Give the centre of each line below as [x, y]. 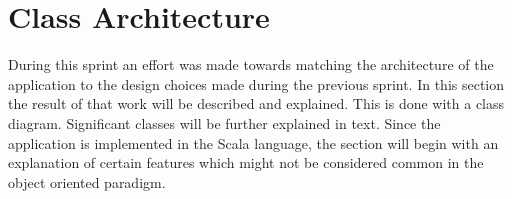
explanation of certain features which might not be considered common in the [246, 162]
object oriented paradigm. [87, 181]
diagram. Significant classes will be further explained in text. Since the [224, 122]
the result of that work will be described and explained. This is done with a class [256, 103]
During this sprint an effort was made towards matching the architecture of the [251, 64]
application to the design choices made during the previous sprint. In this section [256, 83]
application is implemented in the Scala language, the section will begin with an [253, 142]
